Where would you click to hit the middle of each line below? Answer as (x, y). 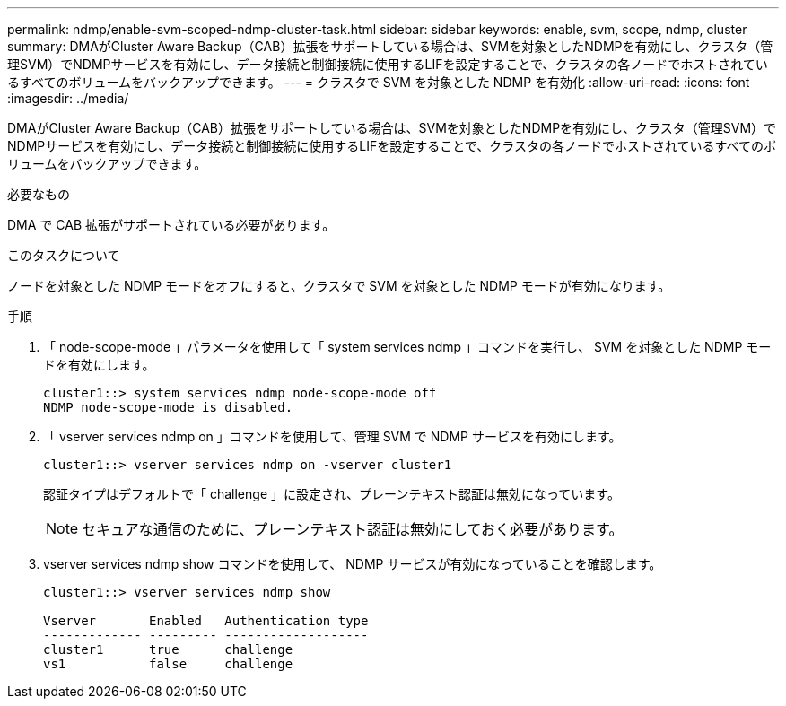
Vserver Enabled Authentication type (206, 621)
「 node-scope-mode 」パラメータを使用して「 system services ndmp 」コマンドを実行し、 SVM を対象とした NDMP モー (407, 347)
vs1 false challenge (168, 664)
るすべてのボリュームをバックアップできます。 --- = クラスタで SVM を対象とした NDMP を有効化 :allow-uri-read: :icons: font (379, 82)
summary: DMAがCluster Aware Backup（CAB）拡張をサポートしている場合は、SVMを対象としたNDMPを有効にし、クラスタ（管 (390, 46)
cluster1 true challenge (168, 649)
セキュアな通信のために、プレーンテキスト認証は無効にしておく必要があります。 (353, 529)
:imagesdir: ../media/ (68, 98)
